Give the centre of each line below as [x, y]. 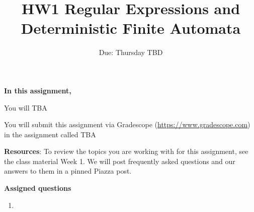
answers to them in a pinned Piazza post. [68, 171]
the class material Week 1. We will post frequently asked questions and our [120, 161]
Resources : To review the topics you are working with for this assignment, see [126, 151]
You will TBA [26, 107]
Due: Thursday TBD [131, 52]
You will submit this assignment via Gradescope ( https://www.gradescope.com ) [127, 124]
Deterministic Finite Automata [131, 28]
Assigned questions [38, 188]
